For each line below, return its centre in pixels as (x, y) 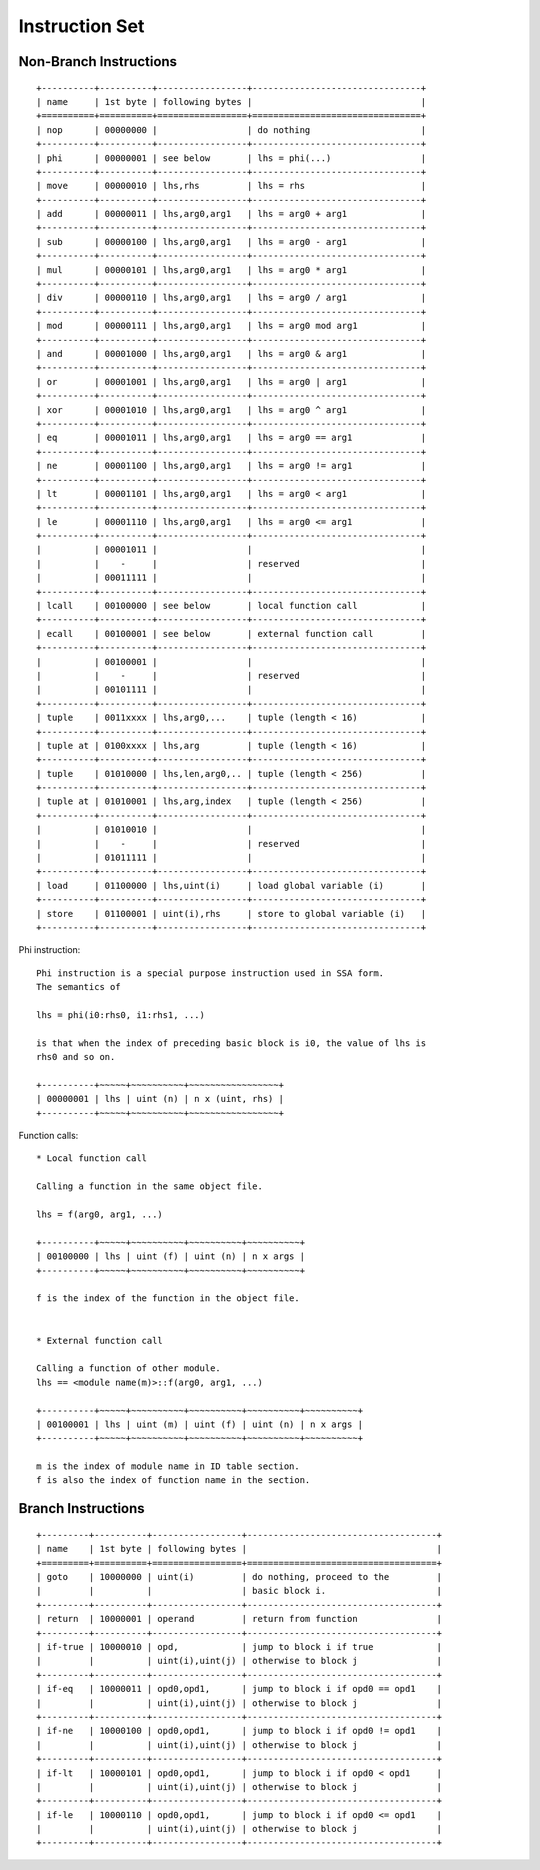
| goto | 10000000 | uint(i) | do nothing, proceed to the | (239, 1577)
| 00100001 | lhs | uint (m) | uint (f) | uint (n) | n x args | (200, 1424)
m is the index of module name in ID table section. (168, 1466)
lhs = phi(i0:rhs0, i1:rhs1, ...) (120, 1014)
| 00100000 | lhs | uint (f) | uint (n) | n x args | (170, 1256)
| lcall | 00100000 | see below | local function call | (231, 606)
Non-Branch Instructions (98, 61)
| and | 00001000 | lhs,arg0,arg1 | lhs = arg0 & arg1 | (231, 353)
